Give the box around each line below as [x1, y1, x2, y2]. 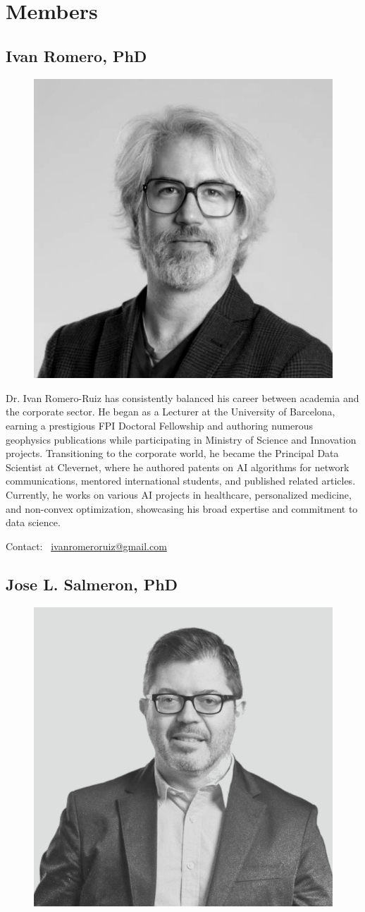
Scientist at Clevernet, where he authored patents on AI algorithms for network [6, 459, 349, 474]
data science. [6, 515, 61, 530]
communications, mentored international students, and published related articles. [6, 473, 356, 488]
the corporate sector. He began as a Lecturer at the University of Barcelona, [6, 404, 335, 419]
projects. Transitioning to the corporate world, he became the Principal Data [6, 446, 339, 461]
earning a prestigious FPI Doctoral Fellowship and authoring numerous [6, 418, 314, 433]
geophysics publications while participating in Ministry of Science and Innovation [6, 432, 357, 446]
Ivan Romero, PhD [6, 44, 147, 66]
